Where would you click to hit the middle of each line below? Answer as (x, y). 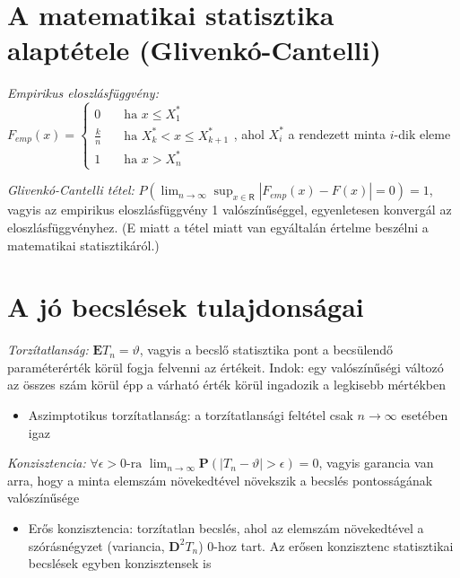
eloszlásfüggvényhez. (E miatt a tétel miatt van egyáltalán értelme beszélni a (218, 227)
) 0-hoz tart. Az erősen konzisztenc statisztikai (326, 545)
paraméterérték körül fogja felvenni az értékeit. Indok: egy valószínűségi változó (226, 367)
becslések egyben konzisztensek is (120, 563)
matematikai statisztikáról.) (83, 245)
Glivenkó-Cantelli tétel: (71, 190)
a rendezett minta (337, 133)
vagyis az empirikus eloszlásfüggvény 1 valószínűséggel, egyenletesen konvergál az (230, 210)
